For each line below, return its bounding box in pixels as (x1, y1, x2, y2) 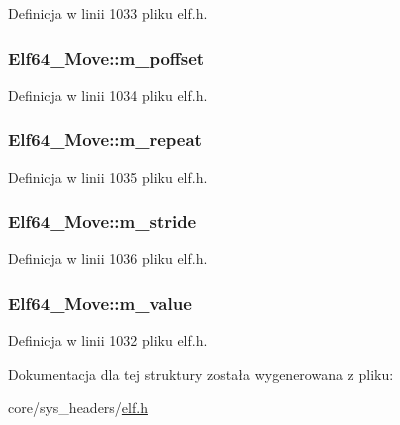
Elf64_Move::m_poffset (8, 45, 205, 70)
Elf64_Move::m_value (8, 290, 192, 315)
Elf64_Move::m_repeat (8, 127, 202, 152)
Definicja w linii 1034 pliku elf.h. (8, 84, 208, 105)
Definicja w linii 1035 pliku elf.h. (8, 166, 208, 187)
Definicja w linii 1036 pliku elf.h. (8, 248, 208, 269)
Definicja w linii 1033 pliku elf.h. (8, 3, 208, 23)
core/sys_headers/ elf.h (8, 397, 148, 418)
